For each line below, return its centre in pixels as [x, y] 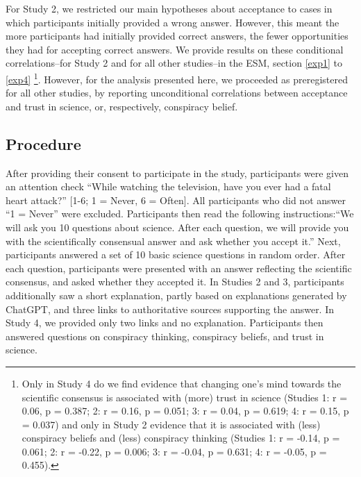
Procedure [43, 143]
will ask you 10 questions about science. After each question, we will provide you [177, 227]
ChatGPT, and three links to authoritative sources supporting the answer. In [170, 309]
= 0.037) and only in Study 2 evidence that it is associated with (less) [171, 424]
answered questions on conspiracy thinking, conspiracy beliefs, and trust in [165, 336]
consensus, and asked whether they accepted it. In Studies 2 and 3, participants [175, 282]
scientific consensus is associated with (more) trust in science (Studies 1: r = [185, 397]
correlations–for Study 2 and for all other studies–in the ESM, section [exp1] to [174, 63]
